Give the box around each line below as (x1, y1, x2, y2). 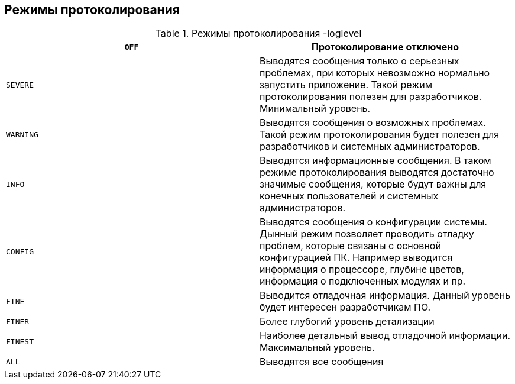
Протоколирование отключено (311, 41, 459, 53)
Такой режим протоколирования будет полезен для (260, 128, 500, 141)
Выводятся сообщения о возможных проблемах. (260, 117, 486, 129)
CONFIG (6, 247, 34, 256)
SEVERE (6, 80, 34, 89)
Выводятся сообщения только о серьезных (260, 55, 459, 67)
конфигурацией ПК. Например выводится (260, 251, 453, 264)
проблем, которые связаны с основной (260, 240, 441, 252)
